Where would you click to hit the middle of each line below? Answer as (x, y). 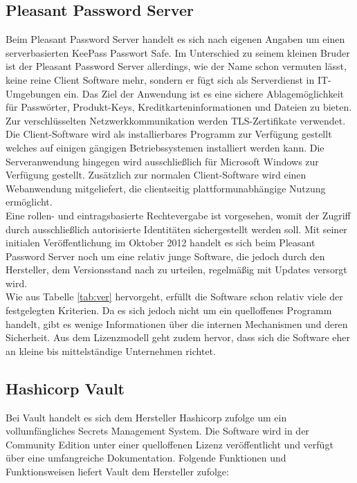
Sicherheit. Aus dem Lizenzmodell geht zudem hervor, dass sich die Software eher (178, 337)
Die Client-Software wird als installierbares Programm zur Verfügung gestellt (169, 134)
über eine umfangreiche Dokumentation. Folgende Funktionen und (146, 458)
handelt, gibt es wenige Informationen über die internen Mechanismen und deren (177, 323)
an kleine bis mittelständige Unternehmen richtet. (111, 350)
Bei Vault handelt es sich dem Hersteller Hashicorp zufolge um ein (146, 417)
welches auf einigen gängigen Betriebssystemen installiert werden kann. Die (165, 147)
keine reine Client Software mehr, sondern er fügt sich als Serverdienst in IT (167, 79)
